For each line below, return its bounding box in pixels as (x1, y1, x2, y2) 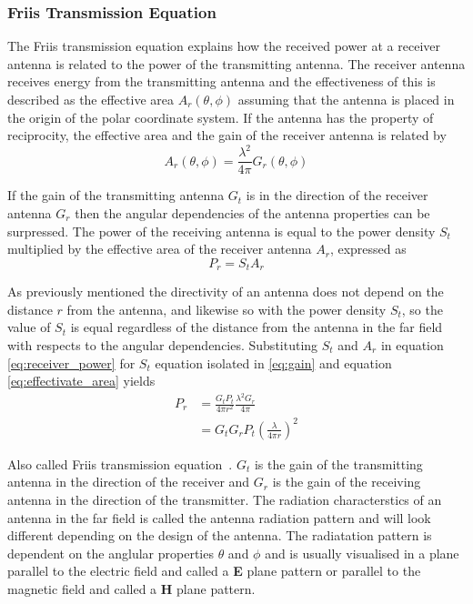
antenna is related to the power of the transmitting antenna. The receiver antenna (7, 54, 466, 73)
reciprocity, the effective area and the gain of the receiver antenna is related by (7, 126, 447, 145)
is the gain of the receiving (272, 472, 421, 491)
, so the (401, 299, 443, 318)
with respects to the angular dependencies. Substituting (7, 335, 318, 354)
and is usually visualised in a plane (265, 543, 459, 562)
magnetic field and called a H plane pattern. (7, 579, 256, 598)
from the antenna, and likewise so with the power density (66, 299, 387, 318)
